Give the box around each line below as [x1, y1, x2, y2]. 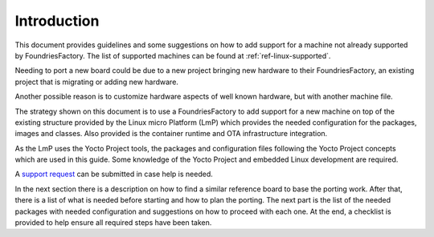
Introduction [14, 12, 100, 30]
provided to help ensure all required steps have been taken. [14, 218, 212, 227]
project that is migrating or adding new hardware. [14, 77, 178, 86]
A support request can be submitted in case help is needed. [14, 169, 213, 179]
